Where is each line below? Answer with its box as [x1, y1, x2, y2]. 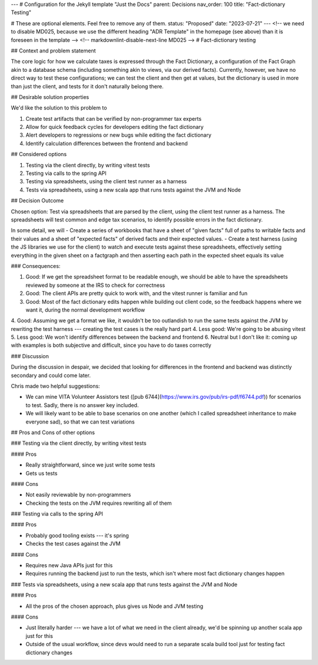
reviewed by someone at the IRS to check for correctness [25, 282, 165, 289]
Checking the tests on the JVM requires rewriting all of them [25, 499, 172, 507]
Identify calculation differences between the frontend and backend [25, 140, 188, 147]
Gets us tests [25, 469, 58, 477]
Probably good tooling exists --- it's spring [25, 532, 129, 539]
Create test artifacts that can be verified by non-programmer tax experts [25, 115, 202, 122]
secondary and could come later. [11, 372, 91, 379]
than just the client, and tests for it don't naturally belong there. [11, 82, 164, 90]
